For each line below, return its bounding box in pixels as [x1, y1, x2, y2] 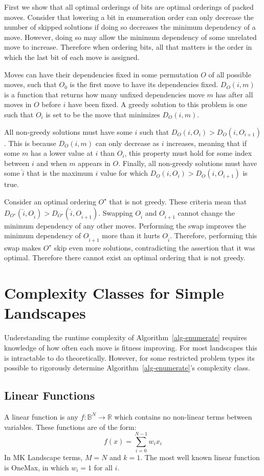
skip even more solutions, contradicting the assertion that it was [54, 242, 255, 253]
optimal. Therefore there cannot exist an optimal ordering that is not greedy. [4, 252, 246, 263]
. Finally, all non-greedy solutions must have [118, 157, 257, 168]
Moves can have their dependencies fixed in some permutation [4, 69, 199, 79]
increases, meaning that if [166, 137, 247, 148]
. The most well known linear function [140, 452, 260, 463]
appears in [78, 157, 111, 168]
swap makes [4, 242, 41, 253]
